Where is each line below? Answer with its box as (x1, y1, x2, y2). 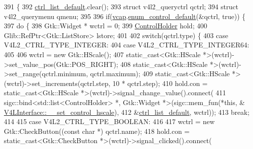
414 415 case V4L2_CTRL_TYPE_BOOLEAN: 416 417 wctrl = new (4, 116, 215, 127)
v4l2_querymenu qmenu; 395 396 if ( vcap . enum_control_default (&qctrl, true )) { (4, 11, 246, 21)
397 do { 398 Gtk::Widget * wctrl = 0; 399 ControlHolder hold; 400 (4, 21, 207, 31)
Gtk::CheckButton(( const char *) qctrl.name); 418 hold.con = (4, 126, 190, 136)
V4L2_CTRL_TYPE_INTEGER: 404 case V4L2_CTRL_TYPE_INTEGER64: (4, 40, 250, 50)
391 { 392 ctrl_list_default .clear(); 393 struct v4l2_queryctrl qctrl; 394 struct (4, 1, 238, 11)
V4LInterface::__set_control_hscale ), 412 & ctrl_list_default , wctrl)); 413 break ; (4, 106, 250, 117)
